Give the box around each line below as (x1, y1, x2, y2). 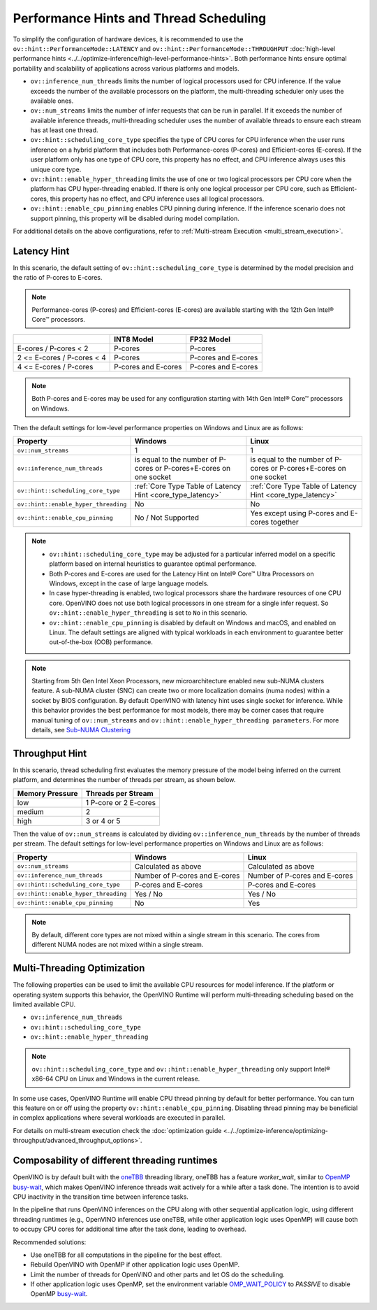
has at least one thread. (30, 126, 98, 134)
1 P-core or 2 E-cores (85, 797, 156, 807)
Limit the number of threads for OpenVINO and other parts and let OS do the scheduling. (30, 1270, 286, 1279)
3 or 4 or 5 (85, 816, 121, 825)
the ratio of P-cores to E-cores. (13, 273, 103, 282)
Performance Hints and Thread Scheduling (13, 10, 267, 26)
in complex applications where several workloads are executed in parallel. (13, 1113, 226, 1122)
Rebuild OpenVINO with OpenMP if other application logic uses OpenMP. (30, 1260, 240, 1269)
